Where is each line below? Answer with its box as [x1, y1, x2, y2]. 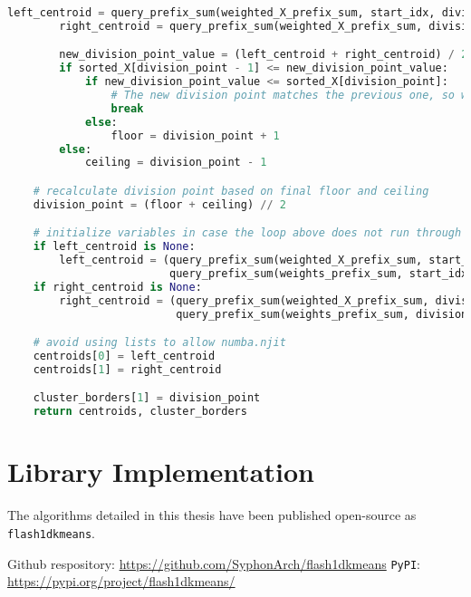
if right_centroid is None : [33, 280, 202, 294]
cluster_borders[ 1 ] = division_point [33, 391, 261, 405]
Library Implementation [7, 453, 314, 490]
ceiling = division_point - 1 [84, 156, 267, 169]
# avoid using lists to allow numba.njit [33, 336, 286, 350]
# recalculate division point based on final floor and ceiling [33, 184, 429, 197]
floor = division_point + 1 [111, 129, 280, 142]
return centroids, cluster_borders [33, 405, 247, 419]
